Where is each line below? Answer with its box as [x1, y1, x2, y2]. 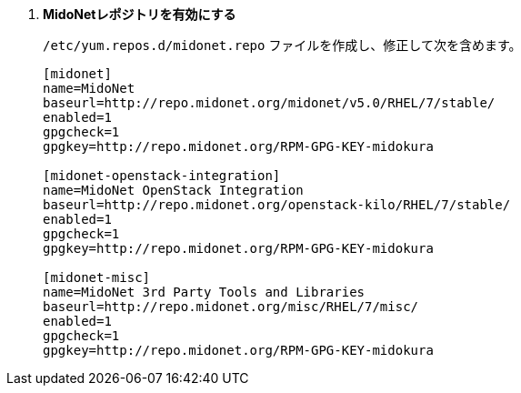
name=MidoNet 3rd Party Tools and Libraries [43, 285, 366, 299]
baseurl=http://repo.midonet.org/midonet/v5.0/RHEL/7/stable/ [43, 96, 496, 110]
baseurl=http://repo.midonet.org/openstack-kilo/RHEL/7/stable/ [43, 197, 511, 212]
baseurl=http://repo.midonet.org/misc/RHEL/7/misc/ [43, 299, 419, 314]
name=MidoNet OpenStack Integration [43, 183, 304, 197]
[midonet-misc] [43, 270, 151, 285]
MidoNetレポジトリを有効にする [43, 6, 236, 22]
